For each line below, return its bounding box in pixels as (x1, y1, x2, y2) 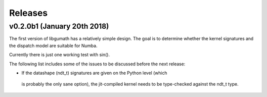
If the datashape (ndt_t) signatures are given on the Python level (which (21, 70, 168, 76)
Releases (9, 7, 48, 18)
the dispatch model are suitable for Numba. (9, 43, 97, 48)
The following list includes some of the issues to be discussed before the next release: (9, 61, 185, 67)
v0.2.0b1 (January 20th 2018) (9, 22, 109, 31)
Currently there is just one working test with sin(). (9, 52, 110, 58)
